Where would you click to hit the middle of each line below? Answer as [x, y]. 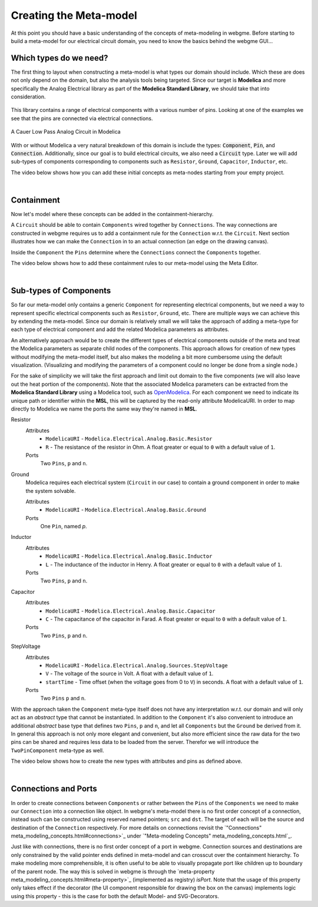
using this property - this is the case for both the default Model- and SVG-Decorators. [115, 896]
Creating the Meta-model [74, 15]
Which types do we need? [59, 58]
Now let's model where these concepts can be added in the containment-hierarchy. [112, 214]
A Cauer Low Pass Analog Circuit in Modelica [66, 132]
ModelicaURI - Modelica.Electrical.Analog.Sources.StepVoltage [137, 665]
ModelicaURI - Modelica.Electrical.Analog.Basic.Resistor [129, 439]
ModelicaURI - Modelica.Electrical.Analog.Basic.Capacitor [131, 611]
